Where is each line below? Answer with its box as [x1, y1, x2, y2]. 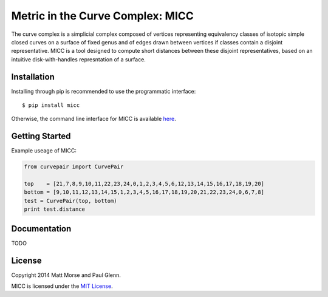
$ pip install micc [22, 102, 80, 109]
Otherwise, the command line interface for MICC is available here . [11, 115, 176, 123]
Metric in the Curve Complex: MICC [11, 9, 194, 22]
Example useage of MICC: [11, 147, 77, 154]
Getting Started [11, 131, 71, 142]
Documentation [11, 224, 72, 234]
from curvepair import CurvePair [24, 163, 124, 170]
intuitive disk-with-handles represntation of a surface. [11, 55, 146, 63]
